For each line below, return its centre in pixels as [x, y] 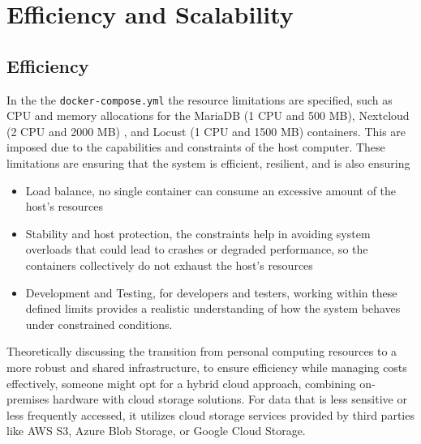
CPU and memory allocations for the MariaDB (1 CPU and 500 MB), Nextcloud [208, 115]
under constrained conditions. [99, 324]
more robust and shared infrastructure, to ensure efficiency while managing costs [207, 367]
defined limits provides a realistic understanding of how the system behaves [213, 308]
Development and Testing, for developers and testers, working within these [211, 292]
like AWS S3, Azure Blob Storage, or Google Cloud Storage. [156, 431]
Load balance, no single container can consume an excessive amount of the [211, 190]
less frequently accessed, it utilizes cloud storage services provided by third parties [210, 414]
